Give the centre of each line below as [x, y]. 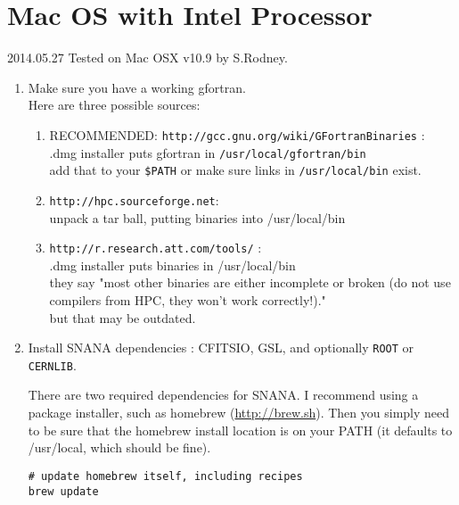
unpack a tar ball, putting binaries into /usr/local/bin [197, 217]
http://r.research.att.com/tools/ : [156, 248]
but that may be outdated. [123, 317]
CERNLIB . [52, 364]
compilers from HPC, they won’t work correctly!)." [188, 299]
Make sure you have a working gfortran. [137, 87]
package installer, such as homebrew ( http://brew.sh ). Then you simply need [239, 413]
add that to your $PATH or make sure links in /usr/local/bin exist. [235, 170]
